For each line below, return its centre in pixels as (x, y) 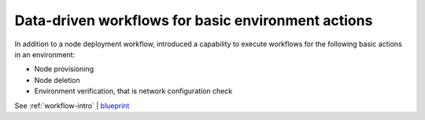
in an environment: (45, 54)
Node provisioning (64, 69)
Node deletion (57, 80)
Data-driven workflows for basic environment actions (194, 20)
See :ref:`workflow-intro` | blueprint (72, 105)
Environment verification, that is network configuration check (133, 91)
